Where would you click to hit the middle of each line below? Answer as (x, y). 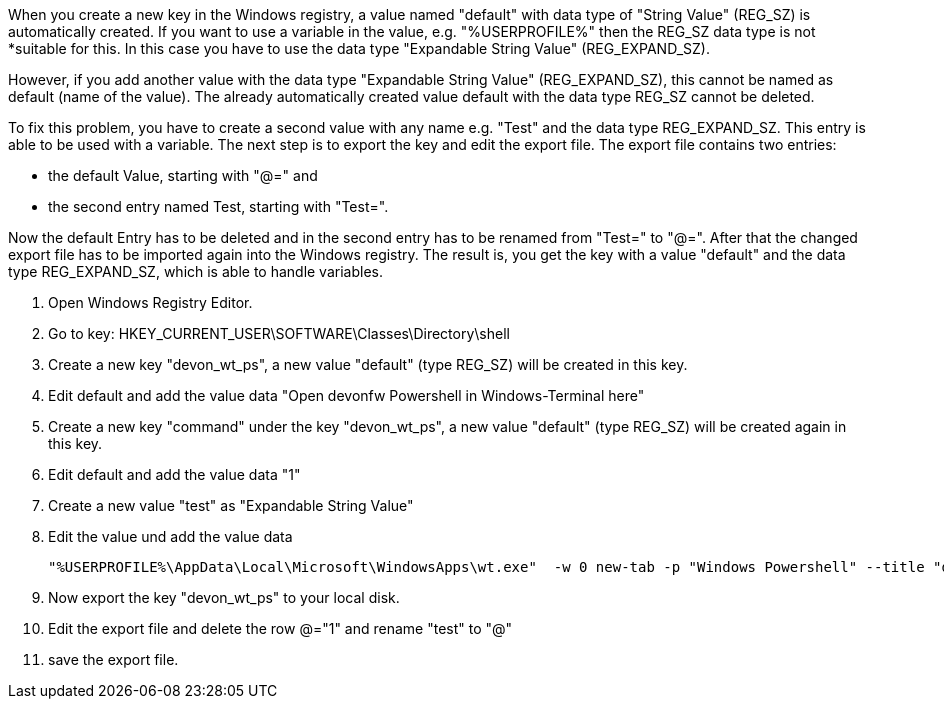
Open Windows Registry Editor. (150, 302)
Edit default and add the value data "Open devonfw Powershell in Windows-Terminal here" (346, 395)
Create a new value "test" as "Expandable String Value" (231, 505)
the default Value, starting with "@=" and (183, 175)
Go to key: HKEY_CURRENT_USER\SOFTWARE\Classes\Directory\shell (279, 333)
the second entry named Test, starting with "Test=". (218, 206)
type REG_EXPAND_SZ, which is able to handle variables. (195, 271)
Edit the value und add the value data (170, 536)
